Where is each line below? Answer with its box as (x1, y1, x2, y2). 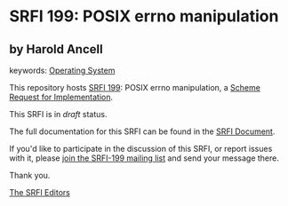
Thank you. (9, 170, 51, 180)
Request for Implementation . (9, 91, 114, 102)
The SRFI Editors (9, 187, 71, 197)
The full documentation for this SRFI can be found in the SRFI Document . (9, 126, 276, 137)
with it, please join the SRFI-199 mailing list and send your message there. (9, 153, 280, 163)
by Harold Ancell (9, 42, 104, 57)
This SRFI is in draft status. (9, 109, 108, 119)
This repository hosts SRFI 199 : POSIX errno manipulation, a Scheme (9, 83, 260, 92)
